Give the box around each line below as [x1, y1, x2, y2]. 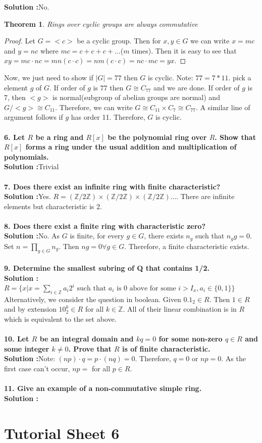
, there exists [144, 230, 184, 241]
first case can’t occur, [4, 363, 70, 373]
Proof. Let [4, 35, 35, 46]
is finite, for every [70, 230, 124, 241]
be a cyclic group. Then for [77, 35, 161, 46]
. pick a [228, 72, 251, 82]
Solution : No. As [4, 230, 60, 241]
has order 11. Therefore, [71, 112, 145, 122]
